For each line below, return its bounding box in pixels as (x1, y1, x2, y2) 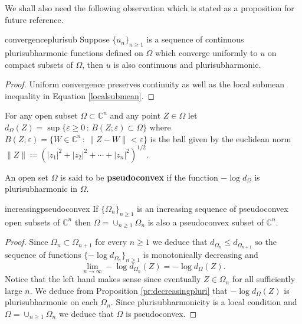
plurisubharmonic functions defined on (5, 46, 143, 58)
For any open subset (5, 109, 78, 122)
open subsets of (5, 215, 60, 228)
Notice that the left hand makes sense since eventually (5, 273, 201, 285)
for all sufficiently (232, 273, 296, 285)
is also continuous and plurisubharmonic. (113, 58, 261, 70)
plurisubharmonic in (5, 182, 78, 195)
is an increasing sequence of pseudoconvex (137, 202, 288, 214)
